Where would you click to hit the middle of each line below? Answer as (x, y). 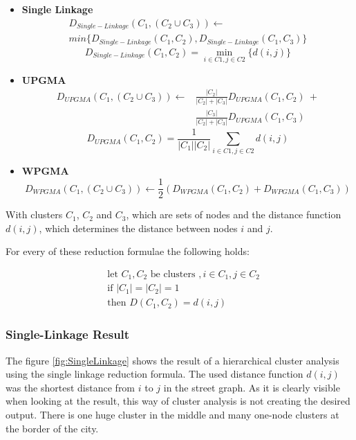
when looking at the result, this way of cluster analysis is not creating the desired (178, 401)
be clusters (173, 274)
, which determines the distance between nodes (138, 228)
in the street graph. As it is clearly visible (252, 387)
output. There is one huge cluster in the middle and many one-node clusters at (172, 415)
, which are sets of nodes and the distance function (234, 214)
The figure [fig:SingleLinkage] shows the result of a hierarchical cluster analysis (172, 360)
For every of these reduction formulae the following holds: (128, 251)
